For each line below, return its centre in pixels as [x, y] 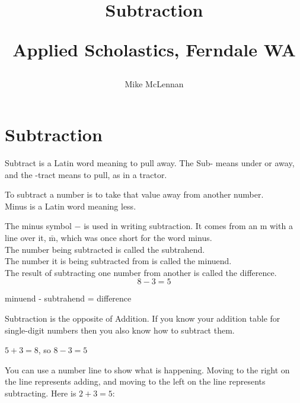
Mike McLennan [154, 83]
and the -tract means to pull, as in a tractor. [86, 174]
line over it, [25, 238]
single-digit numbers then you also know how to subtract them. [120, 330]
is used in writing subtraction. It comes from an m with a [188, 226]
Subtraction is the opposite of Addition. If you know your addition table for [143, 318]
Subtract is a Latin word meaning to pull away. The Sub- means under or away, [150, 163]
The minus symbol [38, 226]
